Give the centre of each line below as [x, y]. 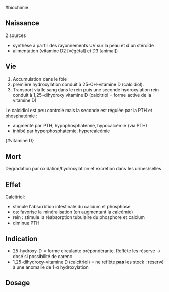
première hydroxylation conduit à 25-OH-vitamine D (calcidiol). [78, 84]
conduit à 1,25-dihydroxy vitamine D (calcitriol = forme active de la [82, 95]
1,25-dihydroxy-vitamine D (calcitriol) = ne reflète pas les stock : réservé [88, 262]
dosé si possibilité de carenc [42, 257]
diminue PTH [26, 223]
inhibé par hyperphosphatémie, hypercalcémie [61, 131]
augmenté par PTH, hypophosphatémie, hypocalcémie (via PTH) [80, 125]
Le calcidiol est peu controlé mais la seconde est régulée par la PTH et [79, 110]
